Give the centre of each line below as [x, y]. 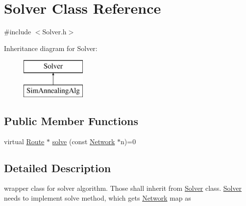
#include [18, 32]
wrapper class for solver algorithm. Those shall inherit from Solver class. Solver [123, 188]
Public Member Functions [71, 120]
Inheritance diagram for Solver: [51, 48]
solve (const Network [84, 141]
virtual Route [24, 141]
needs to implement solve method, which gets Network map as [98, 198]
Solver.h [54, 32]
